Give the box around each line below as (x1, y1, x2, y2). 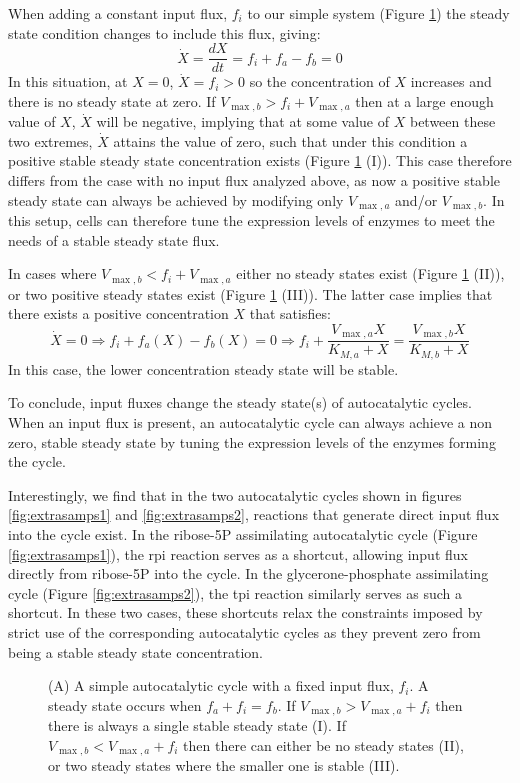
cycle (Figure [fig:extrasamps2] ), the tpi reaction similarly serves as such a (8, 582, 462, 603)
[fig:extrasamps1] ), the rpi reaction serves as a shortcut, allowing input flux (8, 543, 468, 564)
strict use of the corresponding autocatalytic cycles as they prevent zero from (8, 622, 481, 643)
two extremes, (8, 130, 93, 151)
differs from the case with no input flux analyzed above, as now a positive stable (8, 170, 500, 191)
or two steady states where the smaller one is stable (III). (48, 755, 400, 776)
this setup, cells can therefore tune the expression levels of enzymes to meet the (8, 210, 495, 231)
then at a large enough (355, 90, 494, 111)
